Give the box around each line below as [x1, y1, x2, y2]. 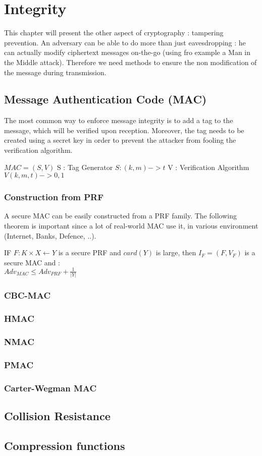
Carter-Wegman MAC [4, 381, 97, 394]
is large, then [155, 247, 196, 258]
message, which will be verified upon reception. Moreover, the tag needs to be [4, 125, 244, 135]
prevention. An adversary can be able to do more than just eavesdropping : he [4, 37, 246, 47]
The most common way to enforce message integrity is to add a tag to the [4, 115, 233, 126]
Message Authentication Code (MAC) [4, 91, 207, 107]
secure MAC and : [4, 257, 60, 267]
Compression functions [4, 437, 125, 453]
